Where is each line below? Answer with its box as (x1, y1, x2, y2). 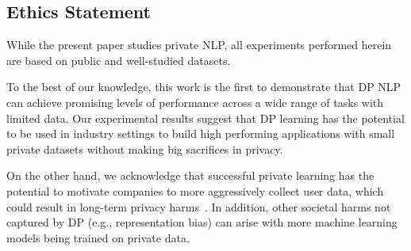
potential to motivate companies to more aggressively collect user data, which (6, 182, 384, 199)
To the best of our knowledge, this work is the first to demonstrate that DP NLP (6, 78, 401, 95)
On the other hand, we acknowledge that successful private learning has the (6, 167, 375, 184)
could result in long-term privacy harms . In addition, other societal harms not (6, 198, 391, 215)
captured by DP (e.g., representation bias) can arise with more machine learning (6, 214, 398, 230)
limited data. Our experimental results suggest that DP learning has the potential (6, 109, 405, 126)
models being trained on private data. (6, 229, 190, 245)
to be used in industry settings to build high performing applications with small (6, 125, 395, 142)
